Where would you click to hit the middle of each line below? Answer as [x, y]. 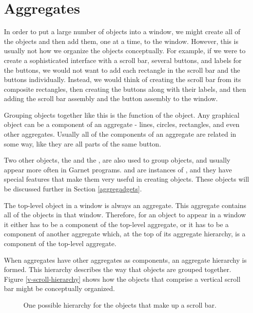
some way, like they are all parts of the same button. [83, 143]
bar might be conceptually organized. [59, 288]
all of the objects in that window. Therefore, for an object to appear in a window [125, 215]
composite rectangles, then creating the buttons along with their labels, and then [125, 89]
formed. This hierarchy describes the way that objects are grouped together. [118, 269]
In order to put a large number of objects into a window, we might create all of [122, 31]
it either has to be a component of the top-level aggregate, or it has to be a [117, 224]
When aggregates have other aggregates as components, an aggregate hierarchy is [125, 260]
